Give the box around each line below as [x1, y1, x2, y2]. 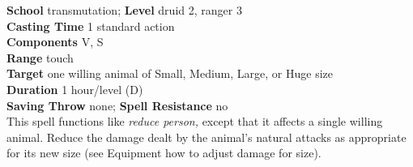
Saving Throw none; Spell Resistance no [6, 96, 228, 113]
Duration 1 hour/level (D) [6, 80, 143, 97]
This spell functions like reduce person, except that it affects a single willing [6, 113, 383, 130]
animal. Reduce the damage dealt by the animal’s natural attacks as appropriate [6, 128, 407, 145]
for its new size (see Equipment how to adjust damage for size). [6, 144, 321, 161]
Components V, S [6, 33, 104, 50]
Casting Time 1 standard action [6, 17, 175, 34]
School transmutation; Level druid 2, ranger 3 [6, 2, 242, 18]
